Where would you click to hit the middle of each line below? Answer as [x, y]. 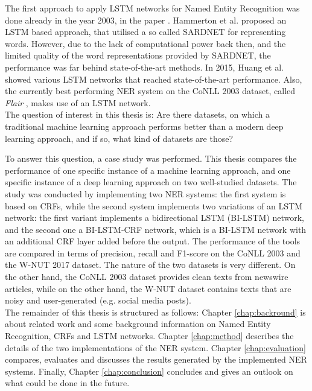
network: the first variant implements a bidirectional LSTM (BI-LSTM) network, [154, 218]
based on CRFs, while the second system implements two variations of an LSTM [154, 205]
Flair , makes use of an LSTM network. [78, 102]
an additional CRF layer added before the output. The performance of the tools [153, 241]
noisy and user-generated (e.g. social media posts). [98, 300]
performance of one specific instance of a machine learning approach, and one [148, 170]
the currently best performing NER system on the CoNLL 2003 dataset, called [150, 91]
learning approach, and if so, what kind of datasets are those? [119, 138]
